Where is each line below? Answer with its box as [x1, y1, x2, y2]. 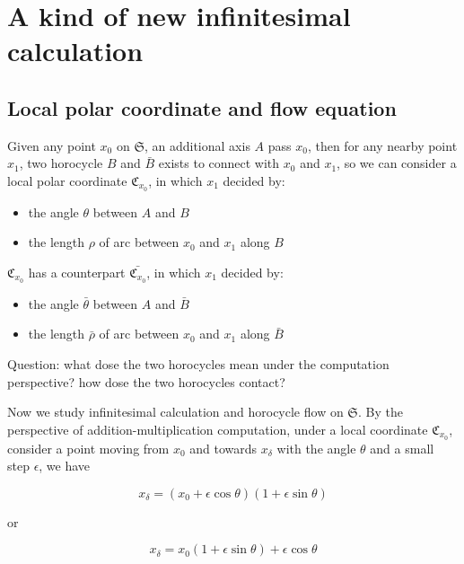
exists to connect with [158, 154, 280, 172]
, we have [39, 456, 91, 475]
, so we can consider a [337, 154, 457, 172]
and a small [370, 438, 434, 457]
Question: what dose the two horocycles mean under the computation [7, 355, 390, 374]
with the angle [276, 438, 356, 457]
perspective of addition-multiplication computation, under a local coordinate [7, 419, 428, 438]
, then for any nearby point [307, 136, 458, 154]
